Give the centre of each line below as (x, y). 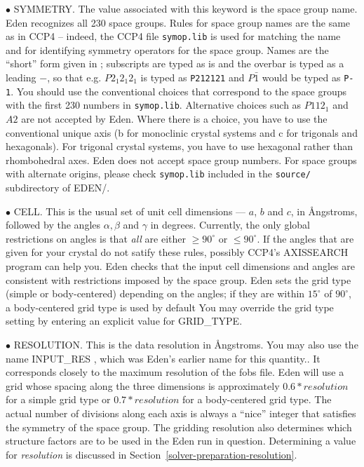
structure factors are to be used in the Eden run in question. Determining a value (181, 441)
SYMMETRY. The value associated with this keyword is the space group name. (186, 8)
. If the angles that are (305, 238)
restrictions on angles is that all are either (96, 238)
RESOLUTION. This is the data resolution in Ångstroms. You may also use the (186, 344)
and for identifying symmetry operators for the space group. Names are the (167, 49)
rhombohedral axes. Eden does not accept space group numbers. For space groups (181, 160)
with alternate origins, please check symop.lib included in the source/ (158, 174)
